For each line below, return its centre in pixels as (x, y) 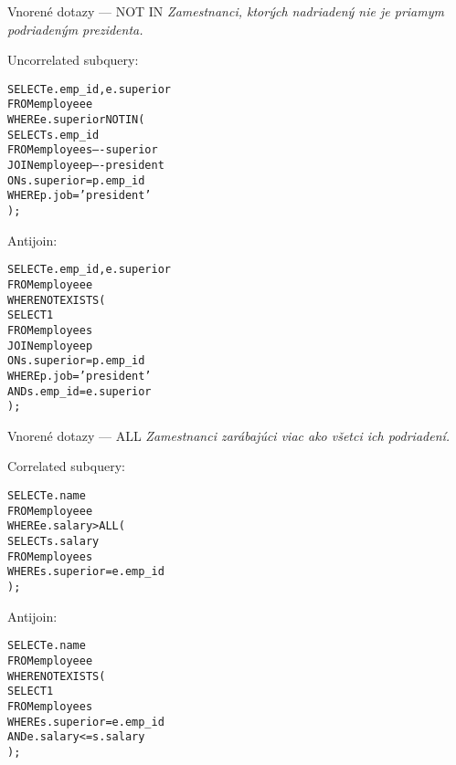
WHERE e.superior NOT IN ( (76, 120)
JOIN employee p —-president (86, 166)
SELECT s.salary (53, 541)
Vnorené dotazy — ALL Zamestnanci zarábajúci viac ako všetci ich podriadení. (229, 435)
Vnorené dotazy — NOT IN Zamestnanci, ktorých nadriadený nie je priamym (226, 11)
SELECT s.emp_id (53, 135)
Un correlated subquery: (73, 60)
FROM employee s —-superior (83, 150)
